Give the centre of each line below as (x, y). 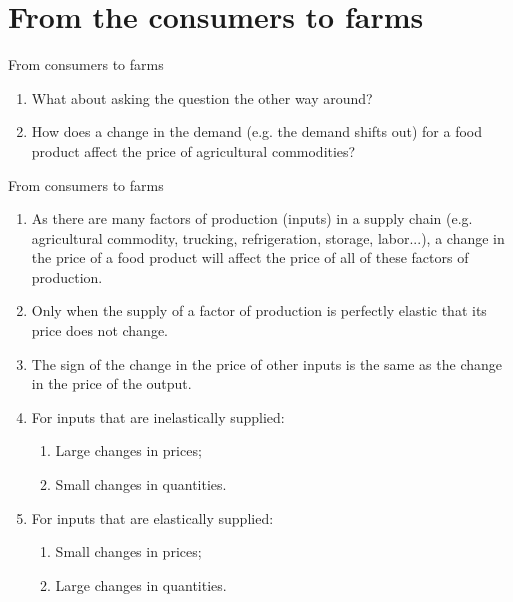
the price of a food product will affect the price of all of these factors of (250, 257)
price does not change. (100, 330)
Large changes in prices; (128, 450)
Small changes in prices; (128, 551)
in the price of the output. (111, 383)
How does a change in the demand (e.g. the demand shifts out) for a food (257, 131)
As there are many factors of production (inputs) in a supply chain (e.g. (252, 218)
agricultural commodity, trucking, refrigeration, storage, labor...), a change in (268, 237)
